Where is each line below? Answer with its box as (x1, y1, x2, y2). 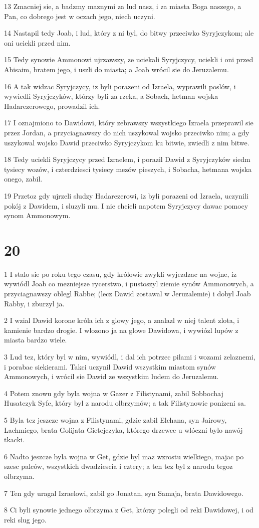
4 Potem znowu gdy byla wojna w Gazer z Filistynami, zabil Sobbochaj (4, 388, 223, 398)
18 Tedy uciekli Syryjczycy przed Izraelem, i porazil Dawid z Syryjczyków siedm (4, 154, 250, 164)
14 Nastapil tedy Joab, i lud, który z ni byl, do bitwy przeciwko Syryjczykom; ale (4, 28, 254, 38)
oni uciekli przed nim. (4, 37, 71, 48)
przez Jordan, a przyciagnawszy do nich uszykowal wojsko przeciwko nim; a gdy (4, 127, 249, 137)
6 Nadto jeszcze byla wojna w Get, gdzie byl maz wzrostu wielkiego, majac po (4, 451, 244, 461)
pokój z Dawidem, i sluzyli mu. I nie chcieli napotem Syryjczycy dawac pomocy (4, 200, 248, 211)
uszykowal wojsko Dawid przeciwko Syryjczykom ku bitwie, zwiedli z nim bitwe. (4, 137, 249, 147)
